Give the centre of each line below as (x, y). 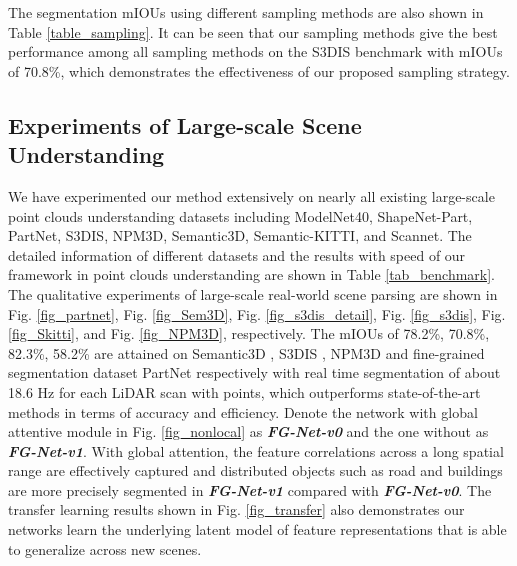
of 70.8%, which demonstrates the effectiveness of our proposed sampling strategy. (259, 70)
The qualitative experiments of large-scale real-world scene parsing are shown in (253, 293)
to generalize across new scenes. (105, 548)
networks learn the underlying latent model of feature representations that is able (257, 529)
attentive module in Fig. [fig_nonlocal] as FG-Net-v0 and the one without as (248, 431)
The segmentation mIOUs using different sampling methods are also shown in (246, 12)
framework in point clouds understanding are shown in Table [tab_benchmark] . (252, 274)
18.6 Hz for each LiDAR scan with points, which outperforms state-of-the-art (244, 391)
